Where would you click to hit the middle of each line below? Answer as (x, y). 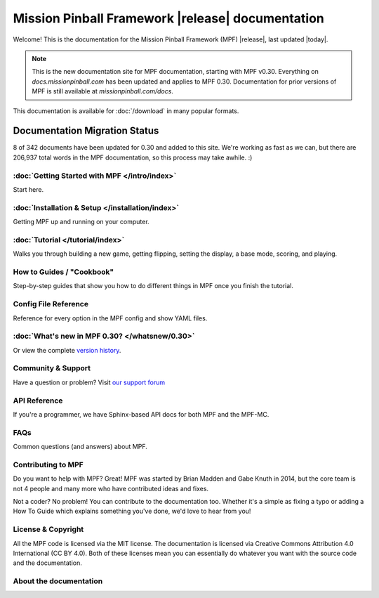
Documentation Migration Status (86, 131)
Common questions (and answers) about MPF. (80, 447)
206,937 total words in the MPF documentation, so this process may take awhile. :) (133, 157)
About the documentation (58, 581)
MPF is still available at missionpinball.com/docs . (102, 91)
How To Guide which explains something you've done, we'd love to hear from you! (132, 511)
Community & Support (52, 368)
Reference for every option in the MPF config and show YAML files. (110, 318)
